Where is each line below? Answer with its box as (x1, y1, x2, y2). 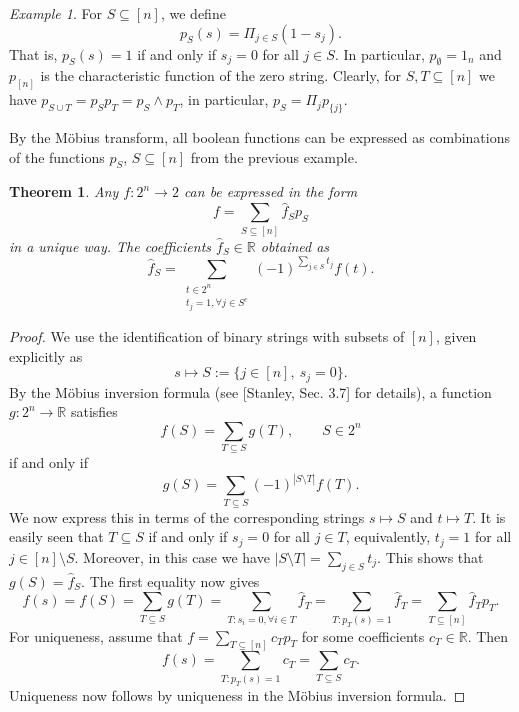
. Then (467, 625, 509, 646)
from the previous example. (190, 146, 358, 167)
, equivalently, (345, 526, 431, 547)
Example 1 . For (9, 3, 102, 23)
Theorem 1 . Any (9, 181, 119, 202)
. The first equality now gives (81, 570, 260, 591)
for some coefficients (301, 625, 425, 646)
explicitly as (9, 345, 83, 366)
